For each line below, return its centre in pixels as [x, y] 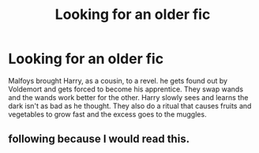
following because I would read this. [99, 139]
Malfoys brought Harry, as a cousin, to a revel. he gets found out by [118, 80]
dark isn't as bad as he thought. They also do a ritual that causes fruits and [130, 106]
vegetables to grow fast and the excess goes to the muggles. [107, 114]
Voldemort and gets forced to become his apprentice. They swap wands [126, 89]
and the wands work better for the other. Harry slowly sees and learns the [128, 97]
